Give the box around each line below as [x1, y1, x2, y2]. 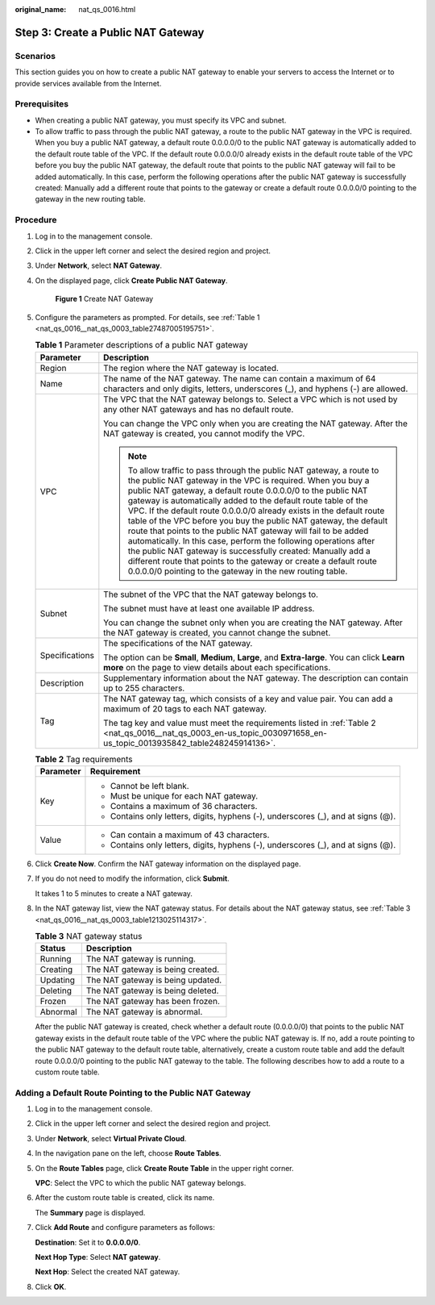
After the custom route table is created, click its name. [35, 1193, 215, 1203]
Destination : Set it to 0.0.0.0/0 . [35, 1237, 141, 1247]
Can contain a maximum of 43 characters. [110, 829, 270, 840]
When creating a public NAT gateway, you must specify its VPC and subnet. [35, 115, 287, 125]
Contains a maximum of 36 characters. [110, 801, 258, 812]
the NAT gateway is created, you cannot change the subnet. [103, 627, 331, 638]
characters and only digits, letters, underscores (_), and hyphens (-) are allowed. [103, 383, 408, 394]
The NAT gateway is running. [85, 953, 197, 965]
